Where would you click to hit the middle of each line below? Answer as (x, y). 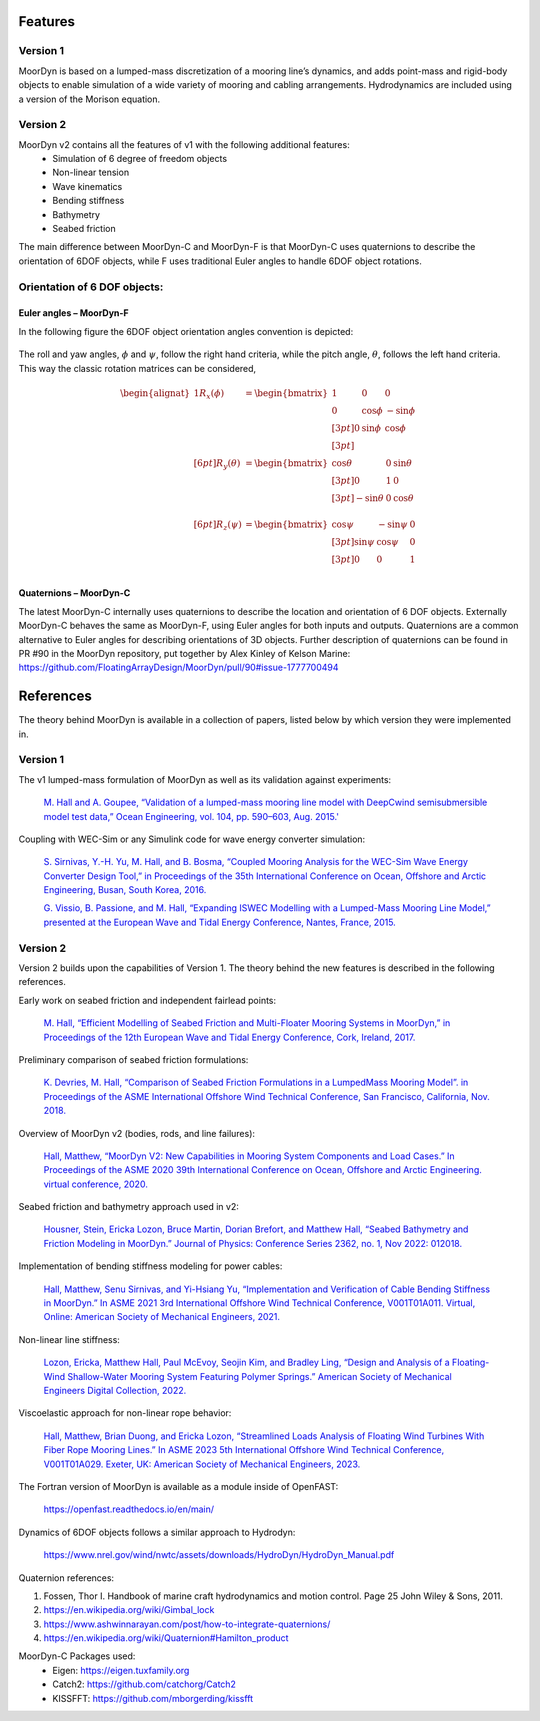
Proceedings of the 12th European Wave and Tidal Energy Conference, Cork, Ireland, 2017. (229, 1037)
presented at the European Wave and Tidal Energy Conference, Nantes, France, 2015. (220, 922)
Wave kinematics (87, 186)
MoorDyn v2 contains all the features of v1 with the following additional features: (184, 144)
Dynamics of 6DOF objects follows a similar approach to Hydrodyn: (157, 1532)
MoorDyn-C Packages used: (77, 1656)
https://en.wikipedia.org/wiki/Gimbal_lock (129, 1610)
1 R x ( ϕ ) (209, 394)
